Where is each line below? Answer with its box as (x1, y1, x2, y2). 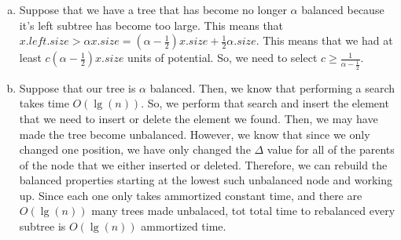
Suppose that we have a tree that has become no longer (19, 2, 287, 17)
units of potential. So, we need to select (127, 49, 318, 66)
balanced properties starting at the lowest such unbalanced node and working (19, 172, 392, 188)
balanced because (301, 2, 384, 17)
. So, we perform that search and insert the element (141, 95, 389, 111)
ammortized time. (141, 218, 226, 235)
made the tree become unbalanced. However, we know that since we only (19, 125, 370, 142)
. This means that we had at (256, 32, 393, 49)
